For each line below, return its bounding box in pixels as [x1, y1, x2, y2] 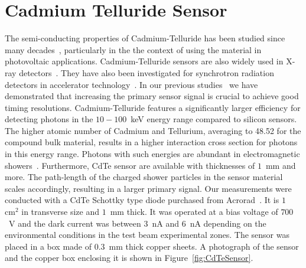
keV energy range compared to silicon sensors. [131, 113, 297, 125]
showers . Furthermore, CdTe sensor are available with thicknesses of [5, 159, 255, 171]
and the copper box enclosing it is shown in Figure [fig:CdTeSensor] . [5, 251, 253, 264]
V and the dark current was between [8, 217, 141, 229]
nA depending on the [190, 217, 266, 229]
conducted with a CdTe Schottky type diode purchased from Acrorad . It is [5, 194, 279, 206]
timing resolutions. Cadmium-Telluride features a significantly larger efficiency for [5, 101, 301, 113]
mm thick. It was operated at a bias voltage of [110, 205, 278, 218]
